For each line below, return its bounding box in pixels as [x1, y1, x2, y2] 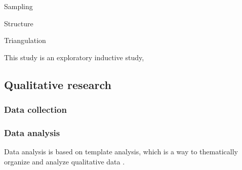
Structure [4, 18, 33, 28]
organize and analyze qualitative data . [4, 156, 125, 166]
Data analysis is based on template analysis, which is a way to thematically [4, 146, 238, 157]
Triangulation [4, 35, 46, 46]
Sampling [4, 1, 33, 11]
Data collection [4, 103, 67, 116]
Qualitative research [4, 76, 111, 92]
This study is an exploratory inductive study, [4, 52, 144, 62]
